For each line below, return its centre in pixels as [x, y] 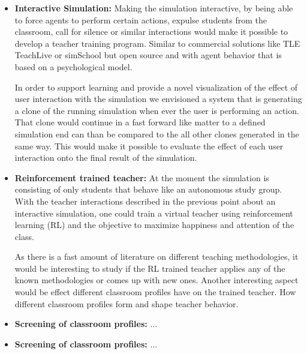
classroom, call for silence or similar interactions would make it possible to [151, 31]
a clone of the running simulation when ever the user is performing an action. [157, 110]
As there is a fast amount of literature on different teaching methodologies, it [156, 256]
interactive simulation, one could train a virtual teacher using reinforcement [154, 213]
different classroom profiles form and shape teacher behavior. [127, 303]
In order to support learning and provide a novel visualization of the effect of [156, 87]
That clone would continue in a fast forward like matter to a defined [140, 122]
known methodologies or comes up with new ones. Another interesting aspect [156, 280]
